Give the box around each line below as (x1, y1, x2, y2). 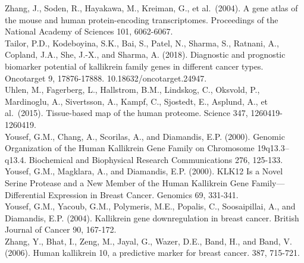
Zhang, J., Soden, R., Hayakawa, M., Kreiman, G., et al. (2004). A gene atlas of (5, 2, 298, 14)
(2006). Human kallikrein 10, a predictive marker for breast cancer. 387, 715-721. (5, 246, 300, 259)
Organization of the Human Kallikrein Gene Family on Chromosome (5, 142, 255, 154)
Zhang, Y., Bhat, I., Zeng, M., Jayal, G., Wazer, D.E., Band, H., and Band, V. (5, 234, 292, 247)
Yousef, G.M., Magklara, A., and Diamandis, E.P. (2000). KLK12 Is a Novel (5, 165, 283, 177)
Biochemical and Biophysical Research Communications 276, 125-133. (29, 153, 283, 165)
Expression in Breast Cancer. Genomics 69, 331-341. (48, 188, 239, 201)
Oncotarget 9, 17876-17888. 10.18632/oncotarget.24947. (5, 71, 207, 84)
